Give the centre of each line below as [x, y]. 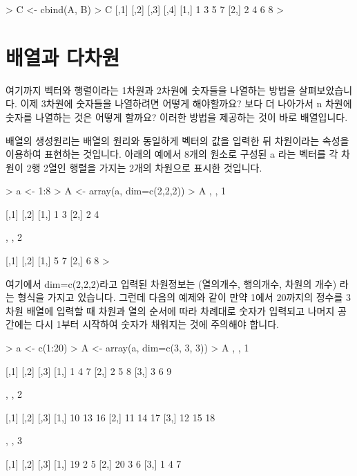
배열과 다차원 [63, 56]
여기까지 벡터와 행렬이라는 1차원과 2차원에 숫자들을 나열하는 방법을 [151, 90]
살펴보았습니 [326, 90]
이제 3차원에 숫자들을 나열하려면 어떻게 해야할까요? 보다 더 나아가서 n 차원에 [186, 103]
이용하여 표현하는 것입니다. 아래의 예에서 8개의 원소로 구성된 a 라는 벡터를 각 [172, 154]
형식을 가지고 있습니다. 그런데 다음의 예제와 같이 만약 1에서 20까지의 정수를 [180, 297]
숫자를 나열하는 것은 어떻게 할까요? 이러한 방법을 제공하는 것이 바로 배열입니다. [177, 117]
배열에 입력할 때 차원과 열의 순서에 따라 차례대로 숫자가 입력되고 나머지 [181, 310]
